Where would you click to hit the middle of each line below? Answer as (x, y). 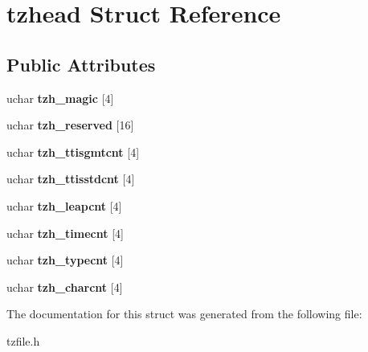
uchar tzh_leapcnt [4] (64, 205)
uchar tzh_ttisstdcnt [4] (71, 179)
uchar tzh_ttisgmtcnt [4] (73, 151)
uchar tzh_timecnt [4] (65, 233)
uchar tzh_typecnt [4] (65, 260)
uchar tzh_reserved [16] (70, 125)
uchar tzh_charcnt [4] (65, 287)
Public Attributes (81, 64)
